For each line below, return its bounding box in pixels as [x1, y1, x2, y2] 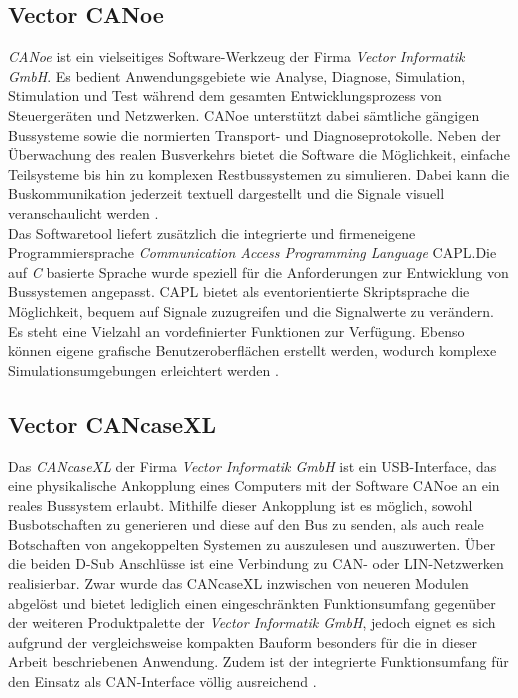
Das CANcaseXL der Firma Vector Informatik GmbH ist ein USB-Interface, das [8, 455, 497, 476]
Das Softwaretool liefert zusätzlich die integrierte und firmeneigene [8, 222, 416, 243]
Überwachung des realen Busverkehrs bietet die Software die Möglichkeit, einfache [8, 144, 510, 165]
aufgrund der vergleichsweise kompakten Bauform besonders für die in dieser [8, 631, 478, 652]
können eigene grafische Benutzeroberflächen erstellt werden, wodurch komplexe [8, 340, 497, 361]
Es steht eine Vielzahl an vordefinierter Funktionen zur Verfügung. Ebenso [8, 320, 465, 341]
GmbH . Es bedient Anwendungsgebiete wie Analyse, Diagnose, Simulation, [8, 65, 466, 86]
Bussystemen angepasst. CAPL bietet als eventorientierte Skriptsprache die [8, 281, 470, 302]
